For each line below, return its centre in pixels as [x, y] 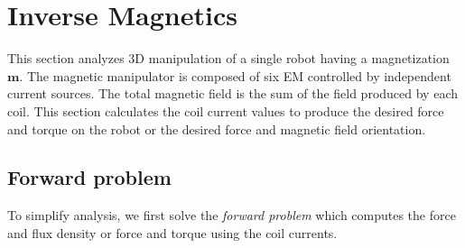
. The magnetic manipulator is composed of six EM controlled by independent [235, 75]
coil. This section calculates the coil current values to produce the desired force [226, 110]
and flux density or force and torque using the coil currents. [172, 232]
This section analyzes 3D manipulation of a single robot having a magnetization [228, 58]
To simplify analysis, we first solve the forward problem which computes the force [232, 215]
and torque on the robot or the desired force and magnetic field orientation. [217, 129]
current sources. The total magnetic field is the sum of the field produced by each [232, 93]
